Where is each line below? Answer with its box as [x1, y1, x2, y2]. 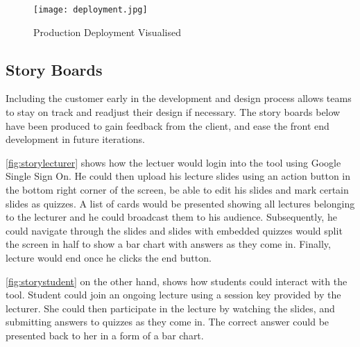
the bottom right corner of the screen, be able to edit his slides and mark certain [6, 183, 349, 197]
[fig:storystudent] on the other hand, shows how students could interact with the [6, 273, 348, 288]
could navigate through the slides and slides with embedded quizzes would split [6, 223, 343, 237]
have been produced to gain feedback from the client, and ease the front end [6, 118, 329, 133]
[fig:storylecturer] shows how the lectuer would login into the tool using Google [6, 155, 341, 169]
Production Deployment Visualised [33, 24, 181, 39]
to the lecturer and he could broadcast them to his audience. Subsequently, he [6, 210, 337, 224]
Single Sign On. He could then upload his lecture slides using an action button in [6, 169, 351, 183]
